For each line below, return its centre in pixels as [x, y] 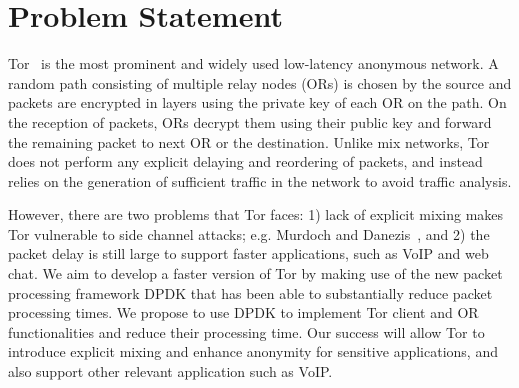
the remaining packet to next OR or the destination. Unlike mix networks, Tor [249, 141]
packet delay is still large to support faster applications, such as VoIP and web [248, 253]
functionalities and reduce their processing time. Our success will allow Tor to [246, 331]
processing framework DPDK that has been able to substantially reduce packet [250, 292]
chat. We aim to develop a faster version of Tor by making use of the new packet [255, 273]
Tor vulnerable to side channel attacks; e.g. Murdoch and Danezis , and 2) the [249, 233]
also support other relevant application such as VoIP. [170, 371]
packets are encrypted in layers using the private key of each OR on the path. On [257, 102]
